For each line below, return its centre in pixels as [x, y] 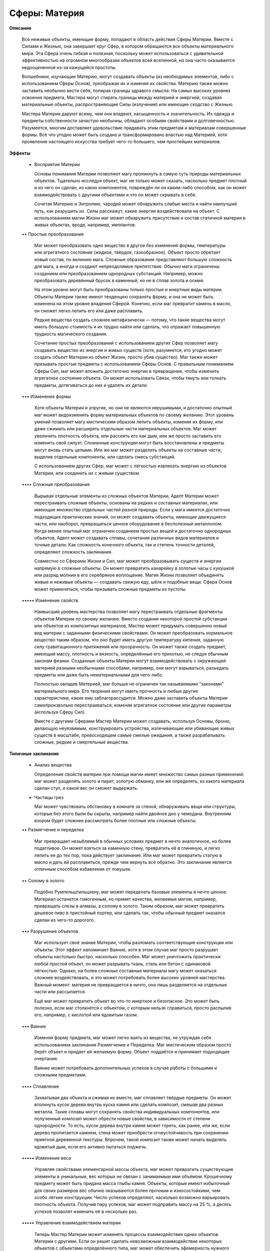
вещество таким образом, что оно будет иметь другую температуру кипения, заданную [129, 640]
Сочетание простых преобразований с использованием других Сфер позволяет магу [126, 343]
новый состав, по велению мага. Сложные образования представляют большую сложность [133, 259]
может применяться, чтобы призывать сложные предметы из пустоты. [110, 589]
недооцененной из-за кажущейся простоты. [69, 67]
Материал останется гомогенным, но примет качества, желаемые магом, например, [125, 899]
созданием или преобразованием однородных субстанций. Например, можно [118, 273]
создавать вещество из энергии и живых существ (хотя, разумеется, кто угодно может [128, 350]
